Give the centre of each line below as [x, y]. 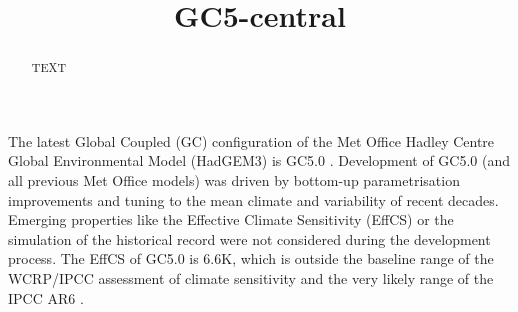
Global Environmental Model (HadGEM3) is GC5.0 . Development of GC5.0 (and [259, 160]
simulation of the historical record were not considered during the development [249, 238]
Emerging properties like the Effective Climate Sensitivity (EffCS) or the [231, 219]
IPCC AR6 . [46, 297]
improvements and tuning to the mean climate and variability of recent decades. [253, 199]
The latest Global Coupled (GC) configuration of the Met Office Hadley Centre [251, 140]
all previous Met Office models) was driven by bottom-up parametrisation [234, 180]
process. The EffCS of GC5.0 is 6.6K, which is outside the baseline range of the [251, 258]
